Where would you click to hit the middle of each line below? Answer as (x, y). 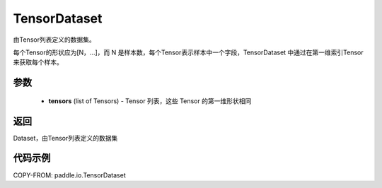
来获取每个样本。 (38, 62)
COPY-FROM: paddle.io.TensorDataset (70, 175)
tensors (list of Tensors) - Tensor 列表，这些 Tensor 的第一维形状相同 (150, 101)
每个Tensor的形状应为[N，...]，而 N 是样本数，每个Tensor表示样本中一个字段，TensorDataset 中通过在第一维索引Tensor (188, 52)
